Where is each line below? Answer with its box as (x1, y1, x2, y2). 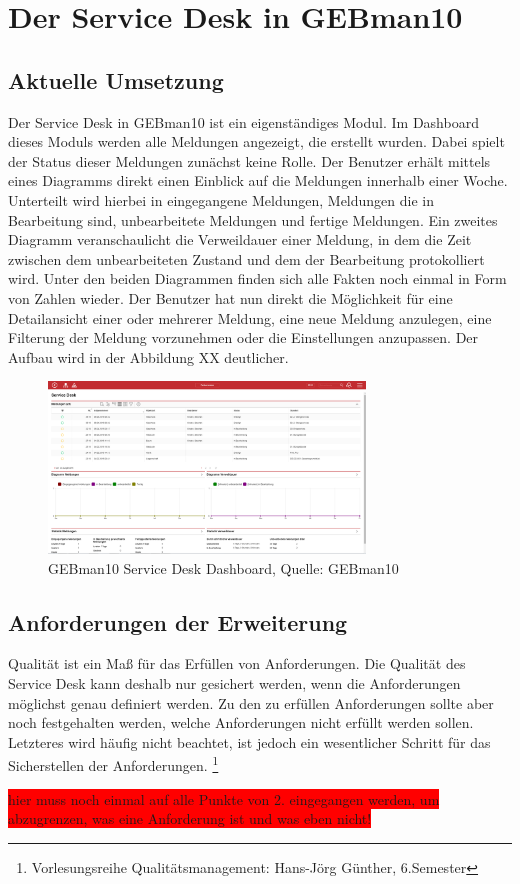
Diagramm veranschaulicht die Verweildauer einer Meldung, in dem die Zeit (8, 229, 472, 250)
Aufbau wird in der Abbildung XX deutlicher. (8, 346, 289, 367)
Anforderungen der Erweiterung (8, 606, 348, 637)
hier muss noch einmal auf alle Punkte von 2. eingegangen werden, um (8, 788, 440, 809)
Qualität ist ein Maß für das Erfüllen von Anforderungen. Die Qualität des (8, 653, 466, 674)
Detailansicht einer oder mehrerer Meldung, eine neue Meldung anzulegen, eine (8, 307, 492, 328)
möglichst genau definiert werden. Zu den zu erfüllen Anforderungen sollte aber (8, 692, 494, 713)
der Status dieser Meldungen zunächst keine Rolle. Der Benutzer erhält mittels (8, 150, 491, 171)
